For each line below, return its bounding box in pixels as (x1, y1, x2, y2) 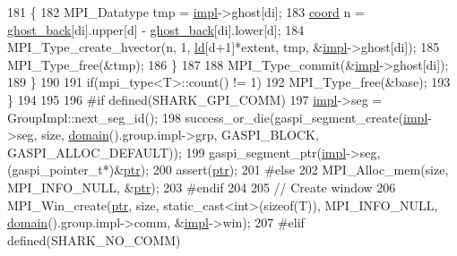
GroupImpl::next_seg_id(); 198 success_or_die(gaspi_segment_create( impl (7, 107, 428, 126)
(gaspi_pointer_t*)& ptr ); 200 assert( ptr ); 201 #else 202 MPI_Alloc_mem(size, (7, 160, 449, 179)
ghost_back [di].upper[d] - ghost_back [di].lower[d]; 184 (7, 20, 305, 38)
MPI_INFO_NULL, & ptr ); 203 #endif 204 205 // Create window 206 (7, 177, 396, 196)
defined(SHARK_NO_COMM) (7, 230, 181, 249)
